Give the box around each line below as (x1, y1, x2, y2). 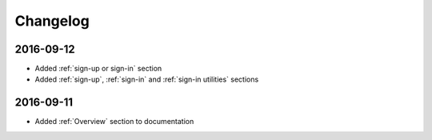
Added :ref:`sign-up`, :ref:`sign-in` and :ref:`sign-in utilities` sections (34, 74, 259, 84)
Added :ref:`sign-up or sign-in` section (34, 64, 162, 74)
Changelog (14, 12, 90, 30)
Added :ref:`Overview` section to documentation (34, 117, 194, 126)
